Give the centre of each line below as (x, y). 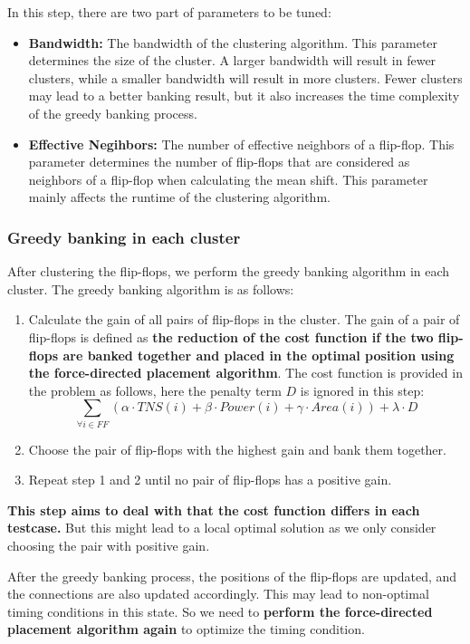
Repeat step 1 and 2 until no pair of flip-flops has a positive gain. (210, 480)
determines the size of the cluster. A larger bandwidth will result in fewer (232, 60)
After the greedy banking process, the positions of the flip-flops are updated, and (232, 576)
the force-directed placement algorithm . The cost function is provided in (245, 373)
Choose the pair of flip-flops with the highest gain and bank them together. (237, 449)
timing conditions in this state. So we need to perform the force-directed (220, 611)
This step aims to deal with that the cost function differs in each (214, 509)
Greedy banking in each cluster (124, 237)
